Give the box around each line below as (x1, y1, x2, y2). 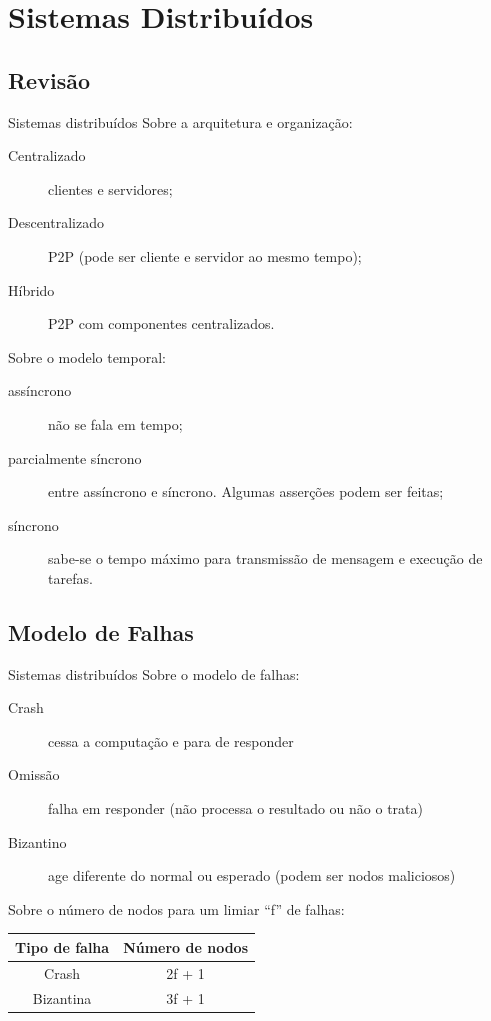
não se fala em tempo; (48, 413, 183, 434)
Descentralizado (8, 212, 104, 233)
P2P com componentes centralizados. (48, 313, 275, 334)
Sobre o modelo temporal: (8, 346, 166, 367)
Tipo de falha (15, 936, 110, 957)
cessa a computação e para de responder (48, 730, 294, 751)
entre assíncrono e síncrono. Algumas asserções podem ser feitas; (48, 481, 444, 502)
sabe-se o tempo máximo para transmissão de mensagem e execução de (48, 548, 483, 569)
